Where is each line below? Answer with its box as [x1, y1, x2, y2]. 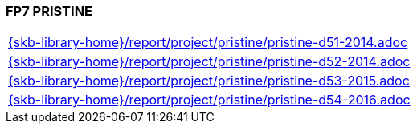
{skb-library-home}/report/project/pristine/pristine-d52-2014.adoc [8, 53, 411, 70]
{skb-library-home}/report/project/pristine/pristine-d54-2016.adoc [8, 92, 411, 108]
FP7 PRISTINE [6, 3, 93, 19]
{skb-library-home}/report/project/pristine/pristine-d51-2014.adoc [8, 34, 408, 51]
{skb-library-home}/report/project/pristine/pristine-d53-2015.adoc [8, 73, 410, 89]
